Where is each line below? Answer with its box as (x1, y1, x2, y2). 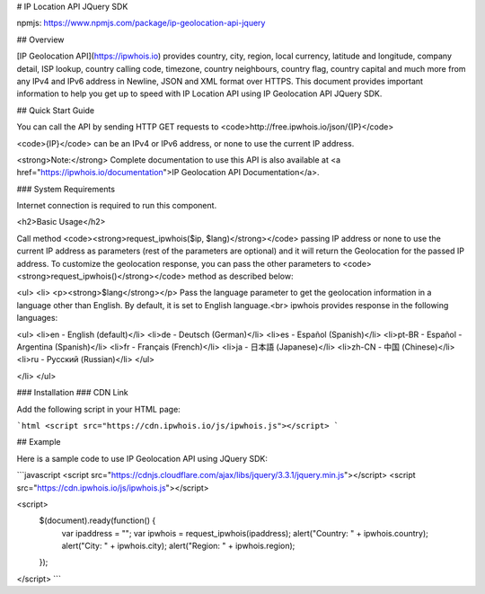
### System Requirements (16, 183, 116, 194)
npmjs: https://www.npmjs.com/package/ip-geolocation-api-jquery (16, 18, 266, 29)
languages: (16, 313, 58, 324)
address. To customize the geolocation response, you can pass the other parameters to (16, 258, 341, 269)
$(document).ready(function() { (39, 515, 156, 526)
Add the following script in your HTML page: (16, 403, 181, 414)
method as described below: (188, 270, 294, 282)
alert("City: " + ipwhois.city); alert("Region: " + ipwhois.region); (61, 540, 295, 552)
